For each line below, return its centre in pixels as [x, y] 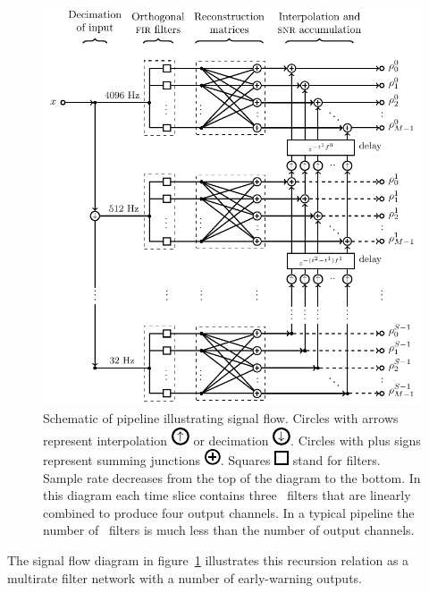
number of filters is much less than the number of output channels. [229, 530]
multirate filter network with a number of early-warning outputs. [185, 577]
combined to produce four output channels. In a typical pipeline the [229, 512]
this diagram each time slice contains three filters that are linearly [227, 495]
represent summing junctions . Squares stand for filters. [212, 460]
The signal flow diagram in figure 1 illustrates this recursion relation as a [208, 560]
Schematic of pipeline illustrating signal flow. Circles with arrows [221, 417]
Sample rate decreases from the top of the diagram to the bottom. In [232, 477]
